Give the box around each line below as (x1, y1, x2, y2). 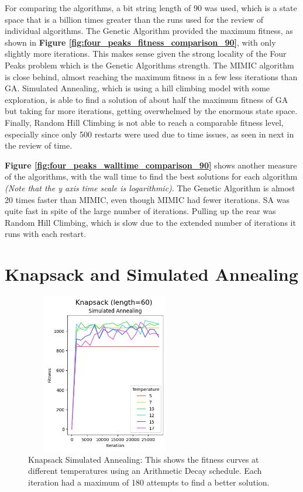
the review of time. (5, 139, 73, 152)
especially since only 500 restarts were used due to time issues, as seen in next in (5, 128, 294, 140)
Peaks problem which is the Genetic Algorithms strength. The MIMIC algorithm (5, 59, 294, 71)
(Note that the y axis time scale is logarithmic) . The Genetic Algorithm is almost (5, 181, 295, 194)
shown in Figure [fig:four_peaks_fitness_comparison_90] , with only (5, 36, 276, 48)
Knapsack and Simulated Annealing (5, 262, 298, 286)
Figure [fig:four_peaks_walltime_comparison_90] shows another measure (5, 159, 297, 171)
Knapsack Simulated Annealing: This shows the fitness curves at (28, 453, 259, 465)
